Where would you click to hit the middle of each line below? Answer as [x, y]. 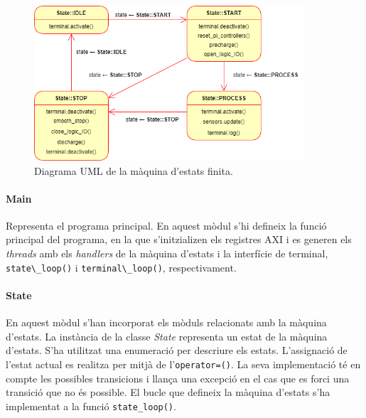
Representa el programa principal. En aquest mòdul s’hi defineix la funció [166, 225]
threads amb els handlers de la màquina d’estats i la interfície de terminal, [167, 253]
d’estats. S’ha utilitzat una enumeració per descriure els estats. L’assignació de [177, 350]
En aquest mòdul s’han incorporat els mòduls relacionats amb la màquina [166, 322]
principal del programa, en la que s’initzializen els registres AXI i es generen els [179, 239]
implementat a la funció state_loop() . [91, 406]
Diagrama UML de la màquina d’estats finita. [134, 170]
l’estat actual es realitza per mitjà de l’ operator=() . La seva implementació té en [183, 364]
